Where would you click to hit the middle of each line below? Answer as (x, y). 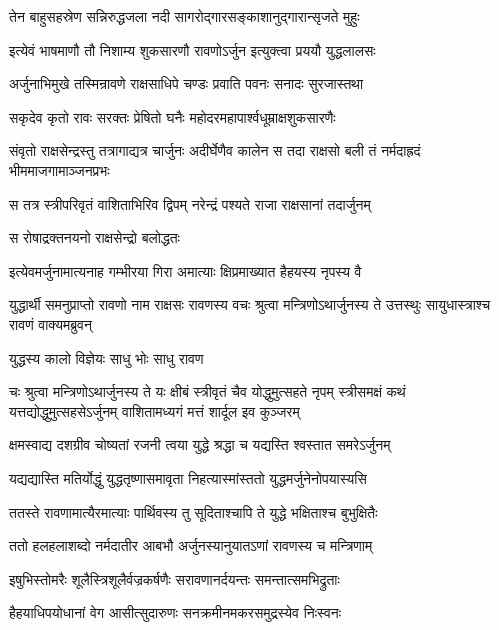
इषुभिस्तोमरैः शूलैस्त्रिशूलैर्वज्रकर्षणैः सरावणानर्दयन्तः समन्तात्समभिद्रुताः (174, 578)
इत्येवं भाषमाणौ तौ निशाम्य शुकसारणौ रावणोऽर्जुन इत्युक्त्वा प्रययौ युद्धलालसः (192, 49)
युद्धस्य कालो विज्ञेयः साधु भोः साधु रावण (106, 357)
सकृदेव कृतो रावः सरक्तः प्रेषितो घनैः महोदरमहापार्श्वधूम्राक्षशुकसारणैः (172, 116)
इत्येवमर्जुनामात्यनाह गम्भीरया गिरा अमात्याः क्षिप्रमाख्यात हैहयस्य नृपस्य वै (185, 270)
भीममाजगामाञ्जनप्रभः (59, 169)
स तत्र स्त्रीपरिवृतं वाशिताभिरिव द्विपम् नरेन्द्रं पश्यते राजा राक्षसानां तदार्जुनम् (190, 203)
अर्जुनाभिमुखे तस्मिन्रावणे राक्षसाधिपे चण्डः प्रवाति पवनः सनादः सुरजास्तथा (186, 83)
